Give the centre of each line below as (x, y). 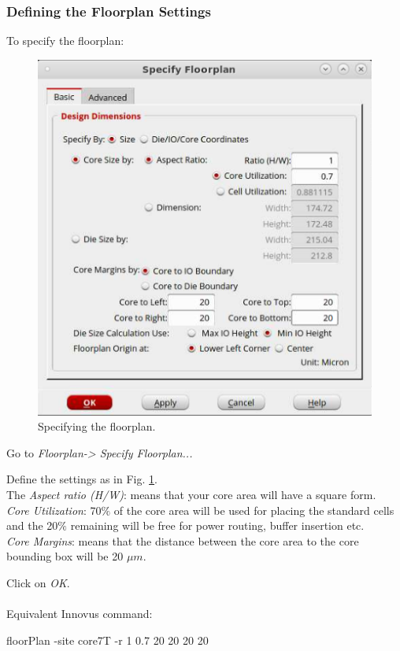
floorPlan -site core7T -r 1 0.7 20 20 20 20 (107, 640)
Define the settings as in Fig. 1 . (82, 479)
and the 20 (32, 525)
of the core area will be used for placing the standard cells (254, 510)
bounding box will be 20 (65, 556)
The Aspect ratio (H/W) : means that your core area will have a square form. (191, 494)
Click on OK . (38, 582)
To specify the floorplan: (65, 41)
